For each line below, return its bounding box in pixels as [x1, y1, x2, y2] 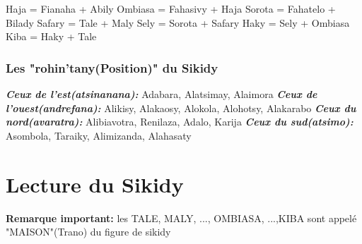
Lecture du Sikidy [6, 169, 184, 198]
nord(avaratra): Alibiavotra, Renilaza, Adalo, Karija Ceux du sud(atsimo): [6, 114, 354, 129]
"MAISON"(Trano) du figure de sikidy [6, 224, 171, 239]
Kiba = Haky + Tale [6, 29, 97, 44]
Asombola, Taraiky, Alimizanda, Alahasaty [6, 128, 192, 142]
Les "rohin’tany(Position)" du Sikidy [6, 59, 218, 76]
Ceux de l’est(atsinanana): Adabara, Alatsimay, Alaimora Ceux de [6, 87, 317, 101]
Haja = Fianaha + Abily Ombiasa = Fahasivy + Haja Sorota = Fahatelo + [6, 1, 336, 16]
